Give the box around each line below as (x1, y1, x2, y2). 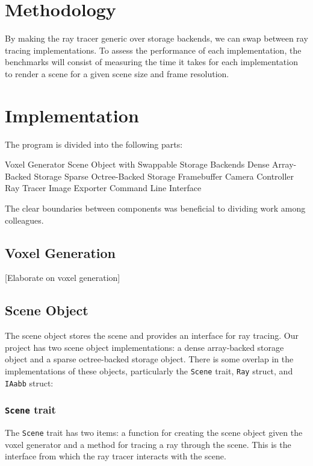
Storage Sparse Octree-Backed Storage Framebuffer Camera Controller (34, 169, 294, 182)
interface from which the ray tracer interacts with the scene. (5, 450, 226, 462)
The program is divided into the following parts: (5, 137, 183, 150)
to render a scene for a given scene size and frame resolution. (5, 67, 229, 80)
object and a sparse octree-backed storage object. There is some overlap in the (5, 353, 294, 365)
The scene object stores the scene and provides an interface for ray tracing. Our (5, 329, 299, 342)
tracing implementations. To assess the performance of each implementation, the (5, 43, 302, 56)
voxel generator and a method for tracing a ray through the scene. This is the (5, 438, 291, 450)
